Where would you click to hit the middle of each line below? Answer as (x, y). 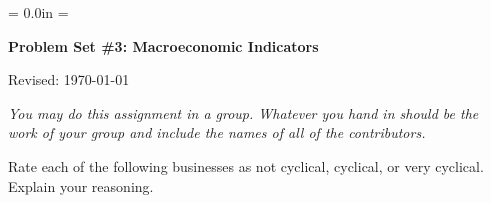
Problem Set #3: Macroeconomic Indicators (163, 45)
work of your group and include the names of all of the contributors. (217, 132)
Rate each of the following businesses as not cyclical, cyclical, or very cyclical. (246, 165)
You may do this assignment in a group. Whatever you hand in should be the (243, 112)
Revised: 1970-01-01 (69, 79)
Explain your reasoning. (81, 185)
